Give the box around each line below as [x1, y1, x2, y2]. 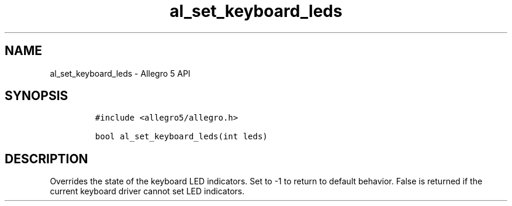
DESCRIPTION [5, 151, 88, 166]
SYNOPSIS [5, 88, 68, 104]
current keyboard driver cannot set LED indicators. [50, 186, 245, 197]
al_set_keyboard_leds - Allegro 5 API [50, 68, 191, 78]
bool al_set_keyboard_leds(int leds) [95, 132, 268, 142]
